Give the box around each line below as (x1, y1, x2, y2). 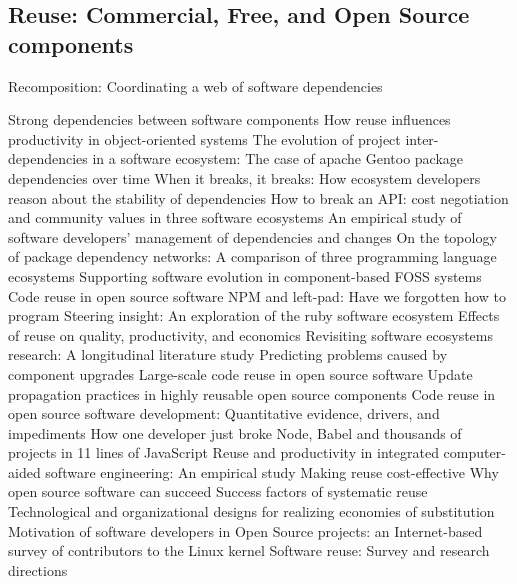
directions (8, 559, 68, 580)
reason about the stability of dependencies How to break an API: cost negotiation (8, 187, 509, 208)
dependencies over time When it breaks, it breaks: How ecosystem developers (8, 167, 481, 188)
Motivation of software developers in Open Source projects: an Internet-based (8, 520, 483, 541)
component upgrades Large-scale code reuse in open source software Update (8, 363, 473, 384)
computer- (443, 442, 506, 463)
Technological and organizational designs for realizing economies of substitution (8, 501, 495, 522)
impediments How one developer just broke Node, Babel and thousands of (8, 422, 462, 443)
